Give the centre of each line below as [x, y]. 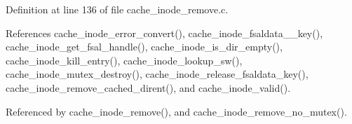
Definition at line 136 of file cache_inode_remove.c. [117, 9]
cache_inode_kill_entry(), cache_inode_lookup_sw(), [124, 60]
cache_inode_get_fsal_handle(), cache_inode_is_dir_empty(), [144, 47]
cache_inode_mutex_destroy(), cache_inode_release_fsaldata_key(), [157, 74]
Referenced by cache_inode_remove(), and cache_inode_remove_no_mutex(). [176, 111]
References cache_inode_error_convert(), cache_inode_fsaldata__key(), [164, 33]
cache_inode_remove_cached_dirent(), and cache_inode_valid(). [148, 87]
